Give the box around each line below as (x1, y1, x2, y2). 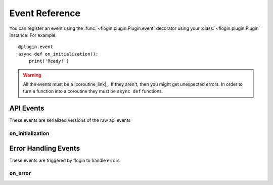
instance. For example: (9, 32, 57, 38)
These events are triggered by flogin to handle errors (9, 157, 120, 163)
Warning (23, 72, 41, 78)
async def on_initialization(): (18, 51, 99, 57)
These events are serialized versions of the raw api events (9, 117, 131, 123)
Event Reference (9, 8, 81, 19)
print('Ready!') (28, 58, 69, 64)
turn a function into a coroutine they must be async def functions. (23, 88, 163, 95)
